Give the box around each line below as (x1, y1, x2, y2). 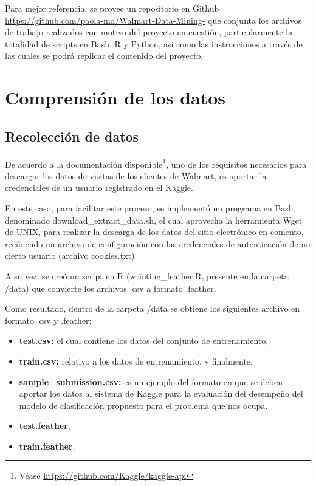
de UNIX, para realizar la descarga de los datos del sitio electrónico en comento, (5, 225, 304, 238)
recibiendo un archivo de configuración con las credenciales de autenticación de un (5, 237, 311, 250)
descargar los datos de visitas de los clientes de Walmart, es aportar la (5, 169, 267, 182)
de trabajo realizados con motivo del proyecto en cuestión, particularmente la (5, 26, 293, 38)
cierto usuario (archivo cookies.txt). (5, 249, 137, 262)
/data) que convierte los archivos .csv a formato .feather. (5, 281, 216, 294)
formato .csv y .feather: (5, 313, 92, 326)
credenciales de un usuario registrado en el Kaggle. (5, 181, 193, 194)
